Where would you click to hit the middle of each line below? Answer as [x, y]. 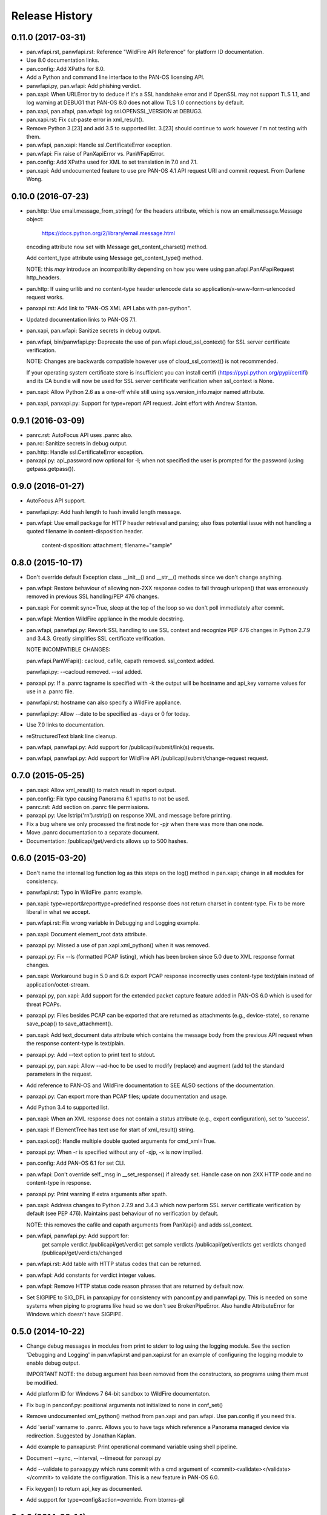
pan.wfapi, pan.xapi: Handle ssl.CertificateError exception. [99, 145]
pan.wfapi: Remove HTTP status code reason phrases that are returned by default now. [135, 1286]
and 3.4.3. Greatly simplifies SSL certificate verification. [96, 639]
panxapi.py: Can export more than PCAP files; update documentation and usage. [127, 1096]
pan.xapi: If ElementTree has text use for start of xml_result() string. [111, 1130]
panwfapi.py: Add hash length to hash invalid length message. [104, 511]
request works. [45, 297]
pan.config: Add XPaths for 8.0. [66, 68]
